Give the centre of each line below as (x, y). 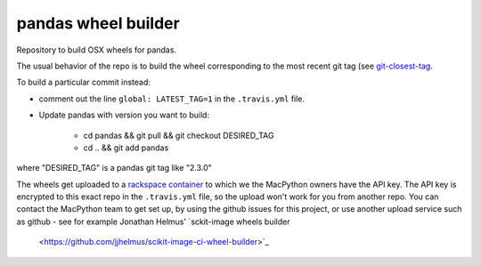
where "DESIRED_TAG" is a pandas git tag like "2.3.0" (114, 168)
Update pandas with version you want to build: (124, 115)
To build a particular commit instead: (84, 82)
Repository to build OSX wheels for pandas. (97, 50)
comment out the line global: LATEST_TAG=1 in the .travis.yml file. (172, 99)
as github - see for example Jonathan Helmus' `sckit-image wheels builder (153, 222)
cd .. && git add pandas (126, 148)
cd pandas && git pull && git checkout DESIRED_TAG (179, 135)
